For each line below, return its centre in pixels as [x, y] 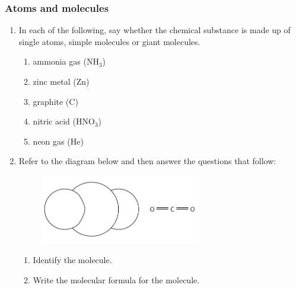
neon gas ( [52, 141]
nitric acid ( [54, 121]
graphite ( [51, 101]
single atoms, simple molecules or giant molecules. [109, 41]
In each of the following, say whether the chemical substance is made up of [155, 30]
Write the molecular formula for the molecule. [116, 280]
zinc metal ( [55, 81]
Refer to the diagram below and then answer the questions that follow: [147, 161]
